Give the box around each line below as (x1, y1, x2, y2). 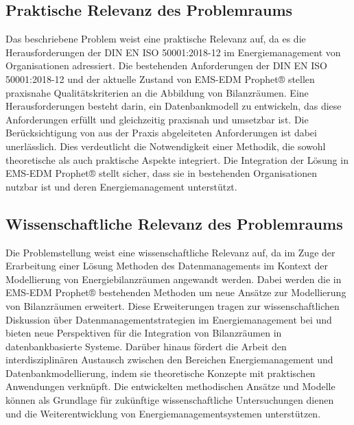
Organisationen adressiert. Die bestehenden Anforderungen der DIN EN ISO (5, 58, 327, 73)
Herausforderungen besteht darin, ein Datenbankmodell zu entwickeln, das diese (5, 99, 342, 113)
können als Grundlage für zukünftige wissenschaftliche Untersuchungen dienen (5, 393, 334, 407)
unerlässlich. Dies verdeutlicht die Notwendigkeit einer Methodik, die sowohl (5, 138, 326, 153)
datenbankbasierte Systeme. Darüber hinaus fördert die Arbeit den (5, 339, 287, 353)
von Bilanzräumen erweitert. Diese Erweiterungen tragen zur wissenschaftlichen (5, 298, 340, 313)
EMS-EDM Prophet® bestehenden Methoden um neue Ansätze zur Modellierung (5, 285, 346, 300)
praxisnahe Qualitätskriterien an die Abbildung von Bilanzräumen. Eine (5, 85, 309, 99)
